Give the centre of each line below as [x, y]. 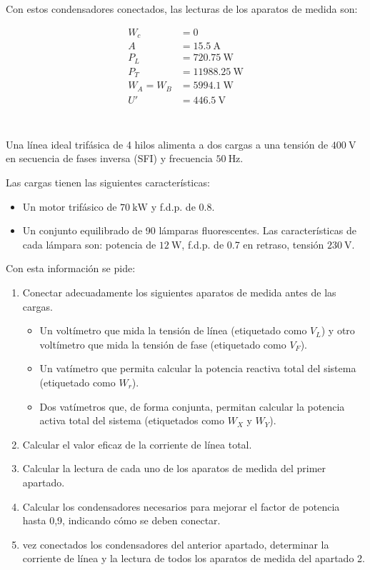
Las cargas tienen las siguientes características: [108, 182]
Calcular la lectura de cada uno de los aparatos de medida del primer [174, 468]
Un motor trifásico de [70, 206]
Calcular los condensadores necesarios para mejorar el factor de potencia [181, 506]
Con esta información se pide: [71, 268]
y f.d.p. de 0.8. [183, 206]
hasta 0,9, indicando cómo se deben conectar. [121, 520]
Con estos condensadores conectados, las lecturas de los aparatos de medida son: [182, 9]
